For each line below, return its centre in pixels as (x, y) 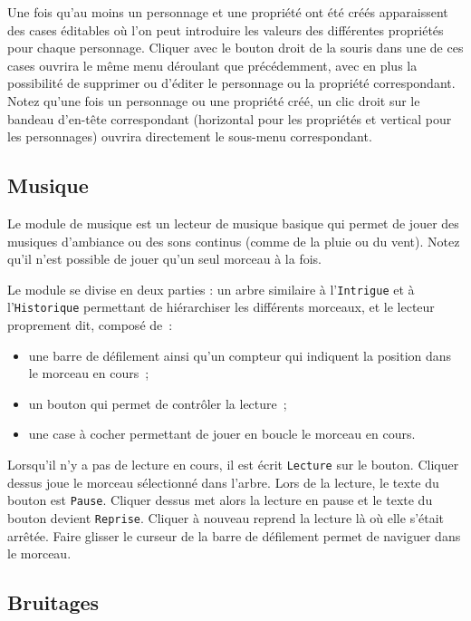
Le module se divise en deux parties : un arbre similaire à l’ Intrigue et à (211, 289)
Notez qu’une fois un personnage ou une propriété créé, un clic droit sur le (214, 100)
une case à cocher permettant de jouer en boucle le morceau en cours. (222, 434)
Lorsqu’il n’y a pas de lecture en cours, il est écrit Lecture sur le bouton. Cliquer (233, 465)
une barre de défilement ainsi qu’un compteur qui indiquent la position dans (240, 355)
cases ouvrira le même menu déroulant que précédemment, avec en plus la (212, 65)
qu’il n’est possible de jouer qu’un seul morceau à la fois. (164, 259)
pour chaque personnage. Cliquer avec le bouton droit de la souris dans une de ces (235, 48)
